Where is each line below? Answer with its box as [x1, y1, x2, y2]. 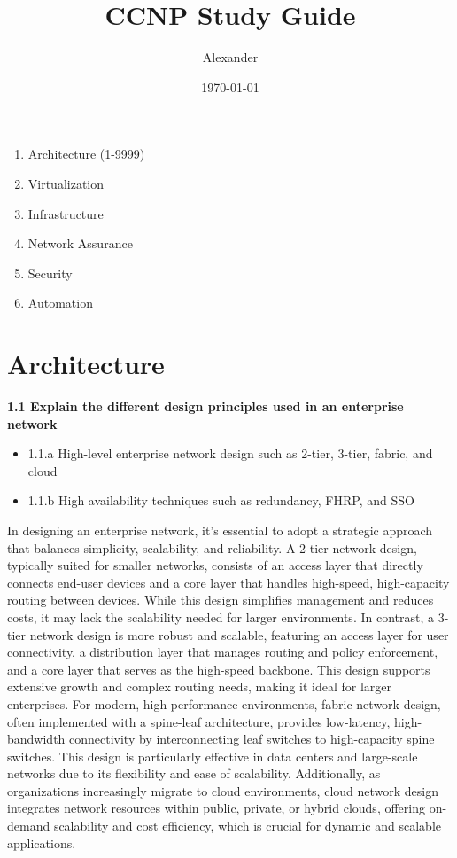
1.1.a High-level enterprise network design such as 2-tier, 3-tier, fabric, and [27, 444, 433, 463]
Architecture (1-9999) [27, 144, 145, 163]
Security [27, 263, 73, 282]
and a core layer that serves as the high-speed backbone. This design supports [7, 659, 430, 678]
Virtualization [27, 174, 105, 192]
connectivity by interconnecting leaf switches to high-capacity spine [69, 729, 435, 748]
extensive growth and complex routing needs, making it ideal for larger [7, 677, 391, 696]
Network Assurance [27, 234, 133, 253]
